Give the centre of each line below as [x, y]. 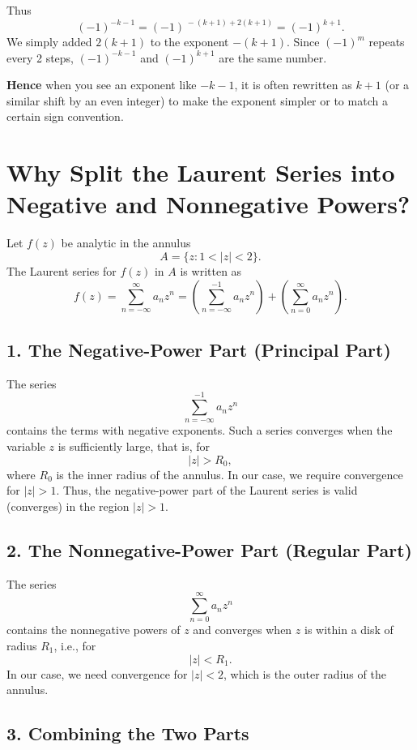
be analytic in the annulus [126, 243]
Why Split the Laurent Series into [201, 172]
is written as [211, 270]
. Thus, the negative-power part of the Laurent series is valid [207, 490]
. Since [303, 42]
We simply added [49, 42]
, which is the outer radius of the [304, 673]
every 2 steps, [40, 57]
